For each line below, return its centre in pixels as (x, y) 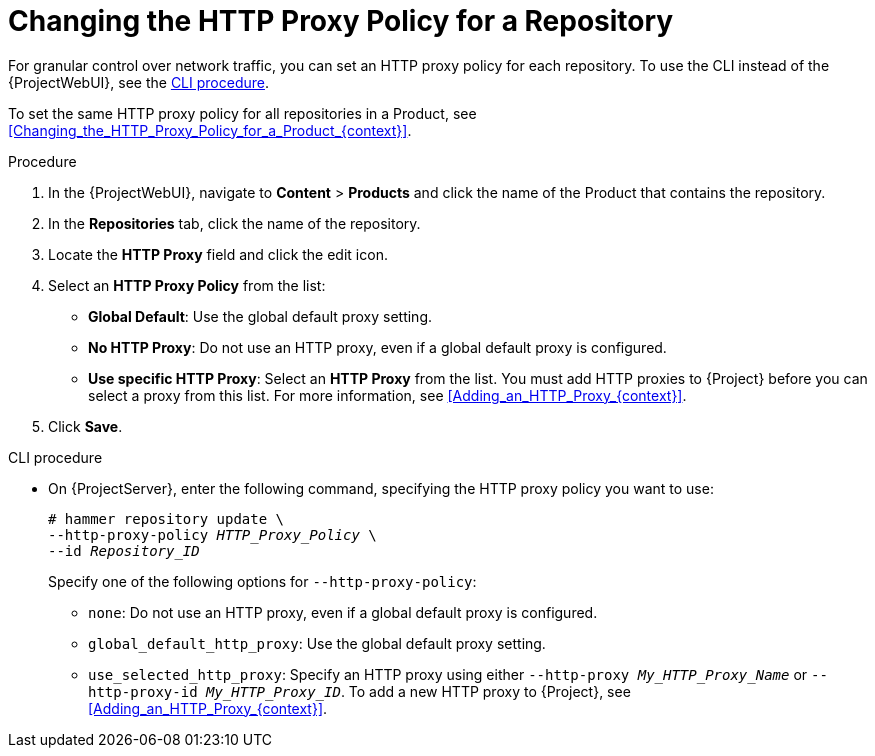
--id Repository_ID (124, 550)
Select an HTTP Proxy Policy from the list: (187, 285)
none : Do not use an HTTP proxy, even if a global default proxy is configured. (343, 612)
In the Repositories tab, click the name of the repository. (234, 223)
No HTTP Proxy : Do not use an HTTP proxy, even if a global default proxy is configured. (377, 347)
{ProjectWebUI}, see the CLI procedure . (138, 82)
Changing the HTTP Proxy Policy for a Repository (341, 21)
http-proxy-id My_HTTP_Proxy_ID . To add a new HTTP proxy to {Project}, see (359, 691)
